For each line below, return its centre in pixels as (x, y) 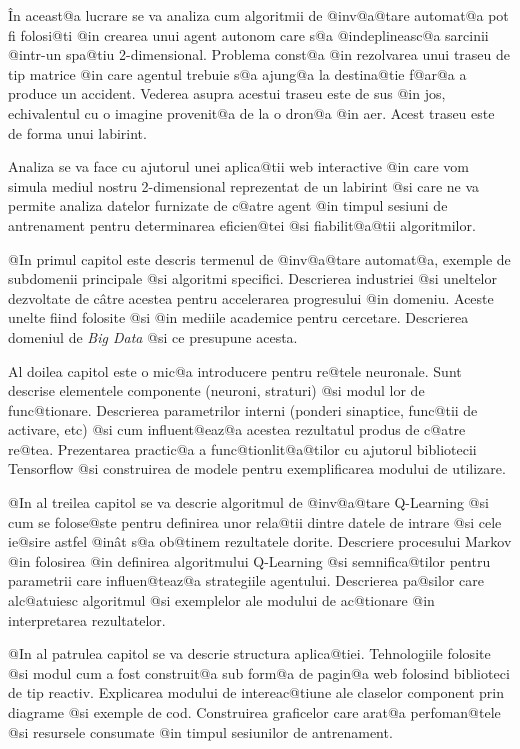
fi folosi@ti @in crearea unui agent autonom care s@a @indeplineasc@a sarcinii (248, 34)
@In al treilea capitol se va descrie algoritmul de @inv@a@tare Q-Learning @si (248, 502)
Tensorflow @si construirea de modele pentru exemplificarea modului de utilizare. (257, 468)
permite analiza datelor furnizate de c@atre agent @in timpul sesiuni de (228, 205)
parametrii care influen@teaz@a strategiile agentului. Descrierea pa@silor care (246, 580)
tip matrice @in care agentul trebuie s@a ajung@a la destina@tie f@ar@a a (237, 73)
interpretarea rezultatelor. (87, 619)
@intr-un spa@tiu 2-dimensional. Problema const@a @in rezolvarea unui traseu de (259, 54)
